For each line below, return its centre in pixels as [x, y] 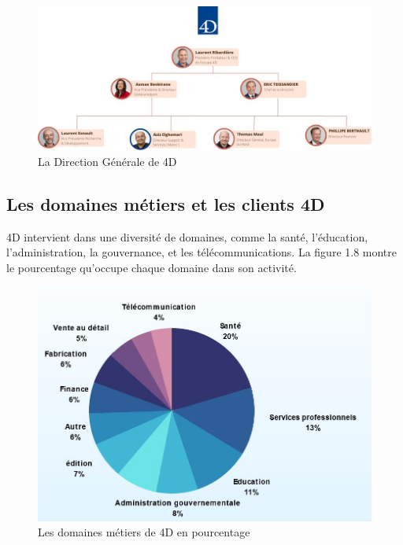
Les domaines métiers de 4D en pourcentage [144, 532]
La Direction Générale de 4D [107, 162]
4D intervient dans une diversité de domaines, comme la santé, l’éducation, [187, 236]
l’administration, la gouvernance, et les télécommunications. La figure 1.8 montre [202, 252]
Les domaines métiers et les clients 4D [166, 204]
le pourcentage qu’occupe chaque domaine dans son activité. [152, 268]
